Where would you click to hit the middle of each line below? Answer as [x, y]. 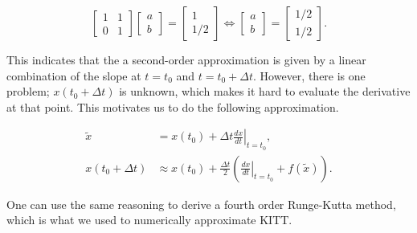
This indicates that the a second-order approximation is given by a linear [186, 59]
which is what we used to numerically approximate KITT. [149, 220]
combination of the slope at [74, 75]
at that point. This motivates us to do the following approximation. [173, 106]
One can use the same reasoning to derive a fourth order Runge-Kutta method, [201, 204]
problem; [28, 91]
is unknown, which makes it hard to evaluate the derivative [265, 91]
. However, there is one [309, 75]
